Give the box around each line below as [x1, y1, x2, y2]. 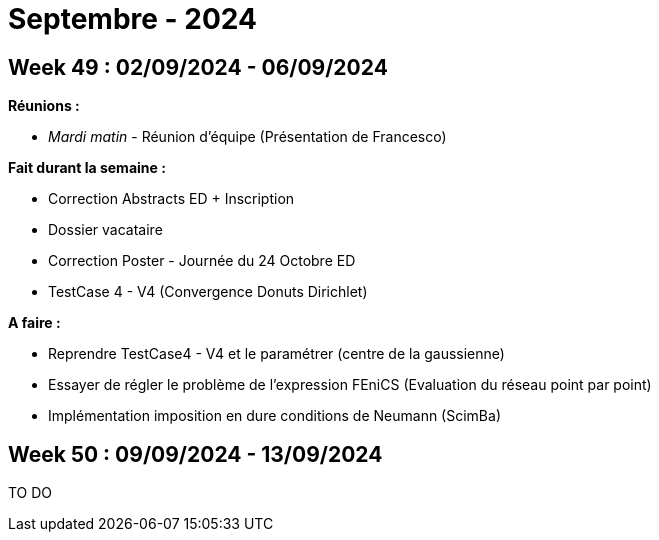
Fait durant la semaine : [8, 159, 166, 177]
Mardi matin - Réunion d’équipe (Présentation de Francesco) [48, 128, 447, 146]
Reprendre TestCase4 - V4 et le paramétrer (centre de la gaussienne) [48, 345, 505, 363]
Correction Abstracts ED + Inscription [48, 190, 295, 208]
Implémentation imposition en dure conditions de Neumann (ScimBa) [48, 407, 501, 425]
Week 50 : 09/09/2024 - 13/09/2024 [8, 441, 383, 467]
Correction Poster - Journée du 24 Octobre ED [48, 252, 356, 270]
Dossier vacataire [48, 221, 163, 239]
